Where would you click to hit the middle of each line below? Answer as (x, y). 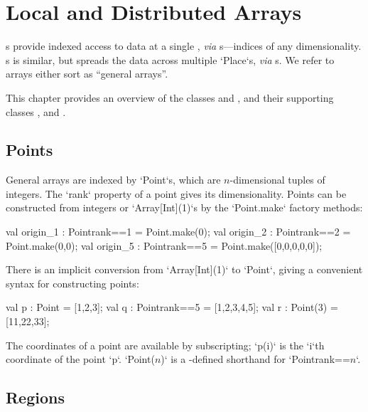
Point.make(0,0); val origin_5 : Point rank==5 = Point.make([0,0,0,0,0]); (164, 245)
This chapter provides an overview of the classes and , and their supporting (170, 97)
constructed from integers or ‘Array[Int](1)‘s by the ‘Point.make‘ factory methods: (184, 207)
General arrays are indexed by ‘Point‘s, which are (113, 180)
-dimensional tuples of (277, 180)
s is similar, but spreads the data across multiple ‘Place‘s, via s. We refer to (170, 59)
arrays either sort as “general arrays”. (87, 74)
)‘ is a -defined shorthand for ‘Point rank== (255, 359)
